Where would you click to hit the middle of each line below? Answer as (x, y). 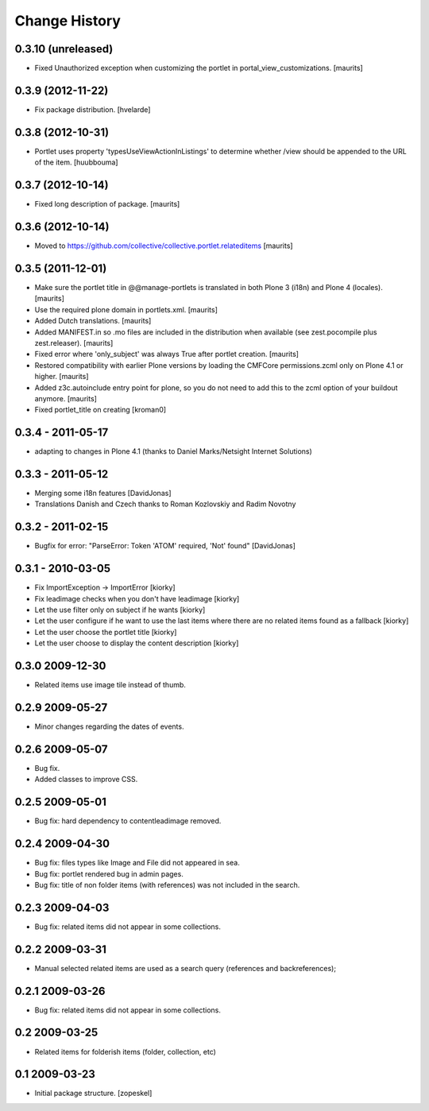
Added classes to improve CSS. (86, 780)
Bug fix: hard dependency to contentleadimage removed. (128, 821)
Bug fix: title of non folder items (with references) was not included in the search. (167, 885)
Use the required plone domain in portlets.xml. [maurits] (126, 309)
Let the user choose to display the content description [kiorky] (137, 643)
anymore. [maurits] (66, 398)
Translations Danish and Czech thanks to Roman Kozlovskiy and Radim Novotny (165, 504)
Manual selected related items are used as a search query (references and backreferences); (186, 968)
